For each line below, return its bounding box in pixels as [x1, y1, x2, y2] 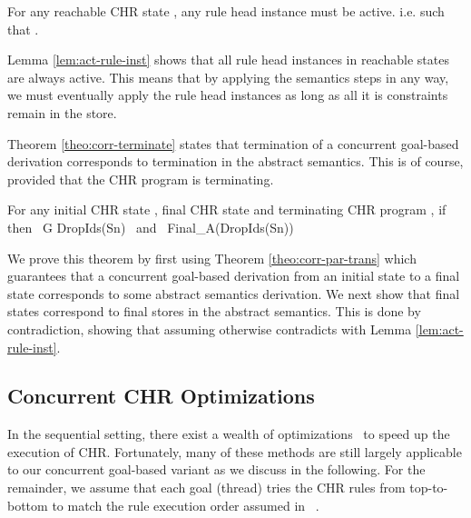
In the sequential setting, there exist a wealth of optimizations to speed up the [7, 424, 450, 443]
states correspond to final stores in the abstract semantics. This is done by [7, 302, 421, 321]
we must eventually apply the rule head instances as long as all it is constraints [7, 85, 448, 105]
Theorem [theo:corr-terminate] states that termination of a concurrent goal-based [7, 134, 459, 153]
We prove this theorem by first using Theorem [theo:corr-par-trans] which [7, 248, 417, 267]
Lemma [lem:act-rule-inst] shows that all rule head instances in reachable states [7, 50, 449, 69]
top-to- [409, 478, 448, 497]
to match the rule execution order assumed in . [52, 495, 319, 514]
